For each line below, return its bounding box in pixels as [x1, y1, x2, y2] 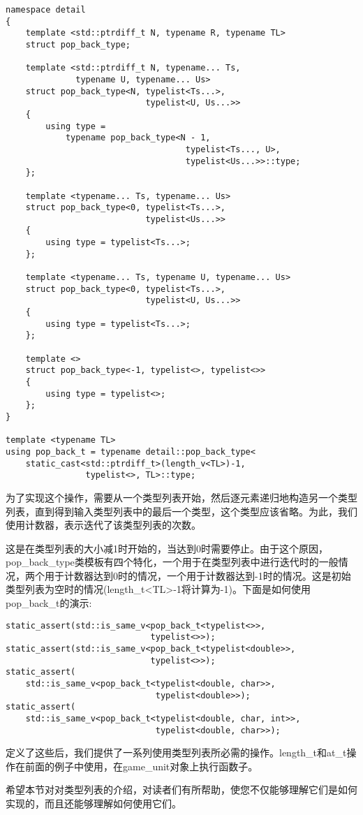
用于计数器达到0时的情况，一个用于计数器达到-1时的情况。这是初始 [44, 568, 351, 582]
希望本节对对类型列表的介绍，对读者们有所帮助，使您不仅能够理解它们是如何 [6, 782, 357, 797]
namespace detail [6, 5, 86, 15]
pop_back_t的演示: [6, 596, 92, 610]
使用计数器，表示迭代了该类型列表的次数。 [6, 517, 201, 532]
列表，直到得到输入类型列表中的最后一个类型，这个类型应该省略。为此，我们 [6, 504, 357, 518]
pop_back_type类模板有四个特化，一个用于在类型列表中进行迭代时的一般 [6, 555, 339, 569]
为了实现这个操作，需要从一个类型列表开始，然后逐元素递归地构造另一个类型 [6, 490, 357, 504]
